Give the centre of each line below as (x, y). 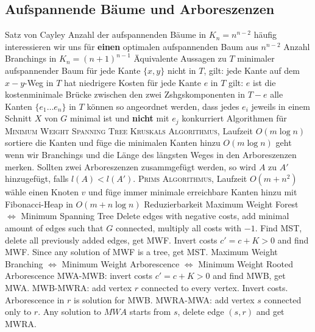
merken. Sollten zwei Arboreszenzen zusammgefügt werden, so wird (131, 166)
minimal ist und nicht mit (120, 118)
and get (270, 312)
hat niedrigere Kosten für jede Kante (132, 82)
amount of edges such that (54, 227)
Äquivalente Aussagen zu (180, 58)
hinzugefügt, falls (37, 179)
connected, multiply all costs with (179, 227)
